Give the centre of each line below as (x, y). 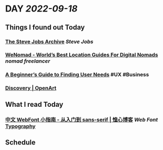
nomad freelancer (28, 61)
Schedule (21, 142)
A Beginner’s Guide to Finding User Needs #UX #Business (77, 75)
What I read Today (34, 104)
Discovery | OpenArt (31, 88)
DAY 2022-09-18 (41, 9)
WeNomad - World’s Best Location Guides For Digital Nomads (82, 55)
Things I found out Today (45, 27)
